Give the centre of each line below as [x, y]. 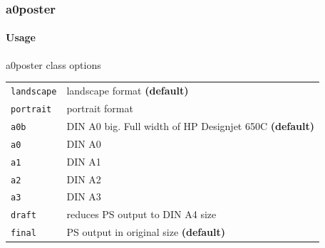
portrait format [100, 108]
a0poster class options [53, 64]
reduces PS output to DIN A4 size [141, 214]
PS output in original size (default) [146, 232]
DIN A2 [84, 179]
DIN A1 [84, 161]
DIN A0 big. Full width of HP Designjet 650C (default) [191, 125]
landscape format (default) [128, 91]
